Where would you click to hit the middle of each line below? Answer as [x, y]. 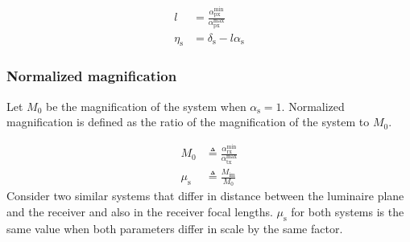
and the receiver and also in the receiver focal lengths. [140, 211]
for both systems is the [348, 211]
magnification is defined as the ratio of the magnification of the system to [188, 122]
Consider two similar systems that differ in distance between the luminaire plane [205, 196]
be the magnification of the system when [146, 106]
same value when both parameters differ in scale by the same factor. [175, 228]
